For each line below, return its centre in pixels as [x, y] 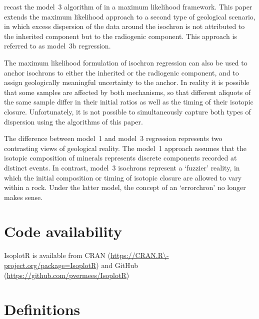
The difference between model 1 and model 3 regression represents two [113, 138]
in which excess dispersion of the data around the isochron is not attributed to [124, 26]
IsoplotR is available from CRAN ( [57, 255]
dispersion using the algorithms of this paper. [73, 121]
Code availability [63, 231]
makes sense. [23, 197]
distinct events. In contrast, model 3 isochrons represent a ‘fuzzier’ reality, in [122, 167]
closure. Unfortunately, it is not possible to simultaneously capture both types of [127, 111]
